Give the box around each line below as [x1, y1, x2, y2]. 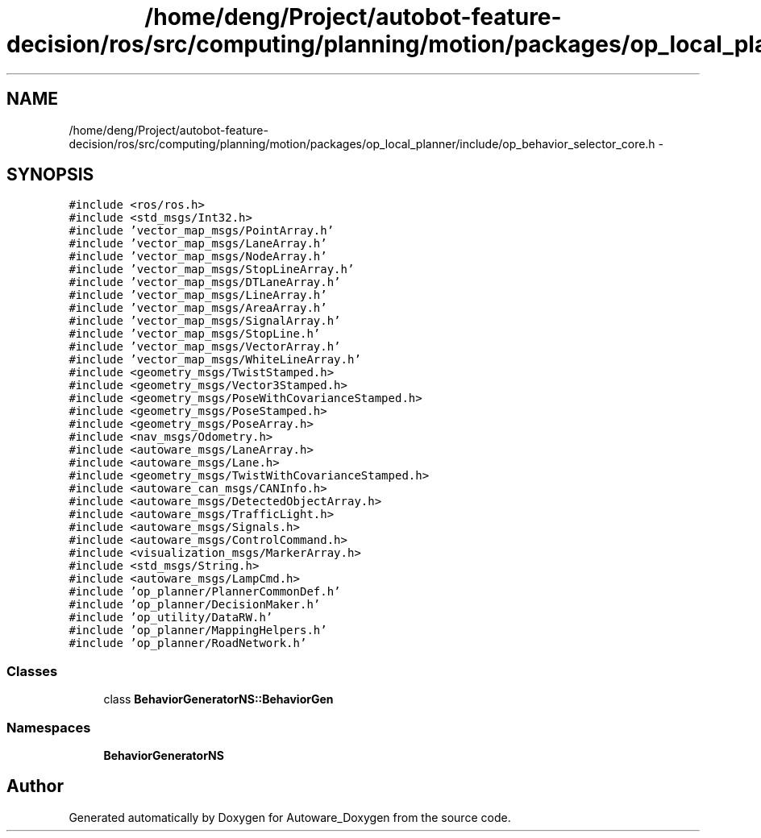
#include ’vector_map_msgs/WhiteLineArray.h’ [69, 353, 361, 367]
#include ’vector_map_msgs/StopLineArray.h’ [69, 263, 355, 276]
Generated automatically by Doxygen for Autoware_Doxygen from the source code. [69, 810, 511, 824]
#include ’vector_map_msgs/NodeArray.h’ [69, 250, 327, 263]
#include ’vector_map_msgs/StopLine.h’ [69, 327, 321, 341]
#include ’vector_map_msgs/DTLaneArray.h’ [69, 276, 341, 289]
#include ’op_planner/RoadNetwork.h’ [69, 637, 307, 650]
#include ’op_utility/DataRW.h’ [69, 611, 273, 624]
